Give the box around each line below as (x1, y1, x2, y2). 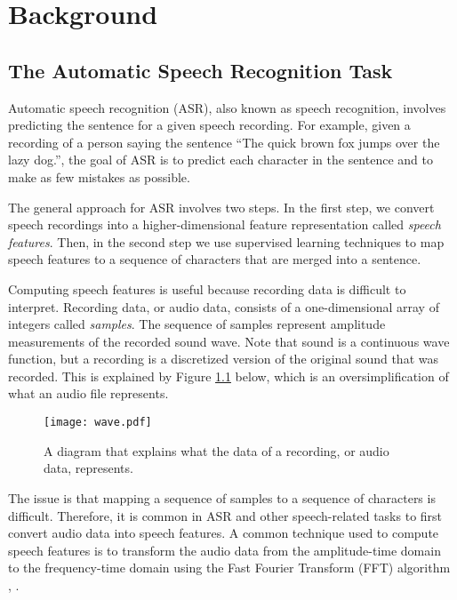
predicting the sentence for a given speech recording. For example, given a (8, 116, 411, 134)
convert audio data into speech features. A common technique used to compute (8, 524, 439, 542)
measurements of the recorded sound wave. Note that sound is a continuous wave (8, 332, 450, 350)
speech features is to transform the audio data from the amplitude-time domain (8, 540, 441, 559)
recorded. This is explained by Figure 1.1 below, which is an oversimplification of (8, 366, 449, 385)
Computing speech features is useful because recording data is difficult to (8, 279, 406, 298)
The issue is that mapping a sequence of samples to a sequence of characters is (8, 488, 436, 507)
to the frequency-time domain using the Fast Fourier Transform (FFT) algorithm (8, 558, 451, 577)
